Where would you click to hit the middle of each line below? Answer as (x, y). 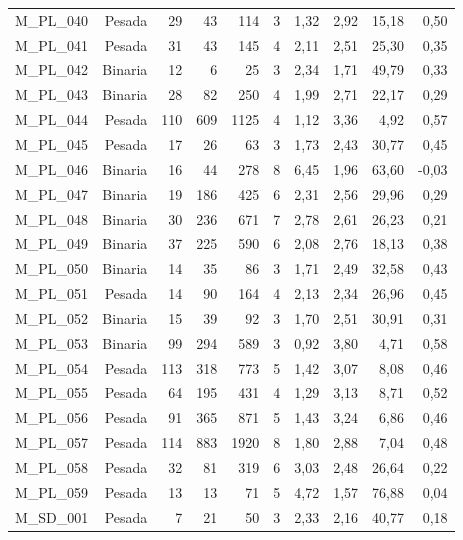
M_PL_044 (52, 119)
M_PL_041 (52, 44)
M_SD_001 (52, 516)
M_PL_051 (52, 293)
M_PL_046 (52, 168)
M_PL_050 (52, 268)
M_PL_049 (52, 243)
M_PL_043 (52, 94)
